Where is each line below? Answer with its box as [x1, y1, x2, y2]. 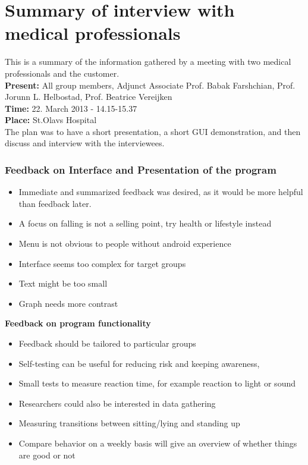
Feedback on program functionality [5, 317, 151, 329]
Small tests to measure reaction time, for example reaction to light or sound [18, 377, 296, 389]
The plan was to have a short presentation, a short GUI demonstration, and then [5, 125, 301, 137]
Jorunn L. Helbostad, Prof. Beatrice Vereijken [5, 90, 172, 103]
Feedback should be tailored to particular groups [18, 337, 196, 350]
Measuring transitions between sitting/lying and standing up [18, 417, 240, 429]
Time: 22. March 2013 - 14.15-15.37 [5, 102, 137, 114]
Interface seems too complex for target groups [18, 257, 186, 269]
